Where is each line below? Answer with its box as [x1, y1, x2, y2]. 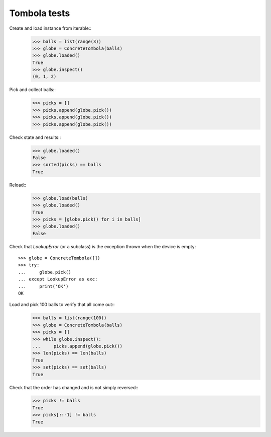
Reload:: [9, 182, 27, 188]
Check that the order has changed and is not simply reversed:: [9, 384, 139, 390]
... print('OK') [18, 283, 69, 289]
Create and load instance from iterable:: [9, 25, 91, 31]
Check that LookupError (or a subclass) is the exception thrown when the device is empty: [9, 243, 196, 249]
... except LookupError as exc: [18, 276, 98, 282]
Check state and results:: [9, 134, 61, 140]
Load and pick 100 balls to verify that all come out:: [9, 302, 115, 308]
